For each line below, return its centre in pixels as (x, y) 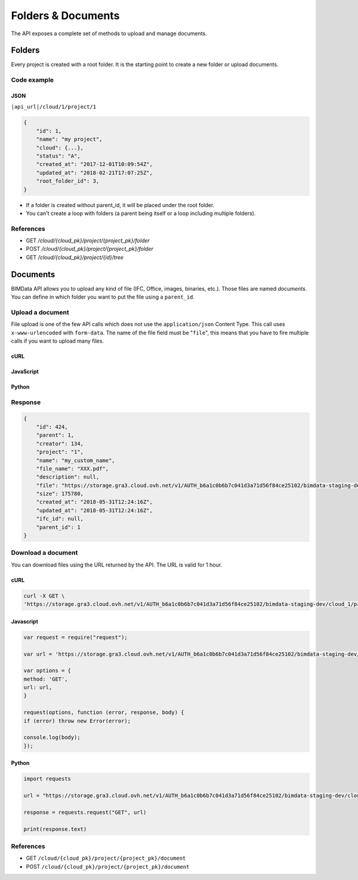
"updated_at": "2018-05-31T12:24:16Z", (95, 510)
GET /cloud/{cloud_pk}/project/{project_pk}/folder (88, 241)
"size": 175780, (60, 494)
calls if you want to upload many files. (58, 341)
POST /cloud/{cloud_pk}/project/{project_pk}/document (108, 866)
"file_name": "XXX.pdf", (72, 468)
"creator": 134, (60, 444)
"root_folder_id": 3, (68, 181)
